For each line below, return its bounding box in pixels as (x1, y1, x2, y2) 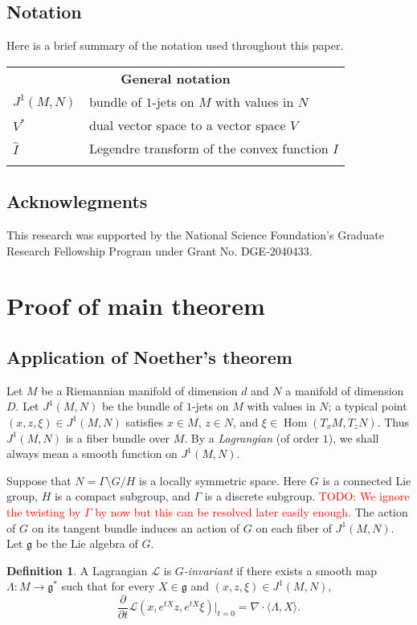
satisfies (125, 413, 164, 430)
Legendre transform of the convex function (88, 138, 329, 157)
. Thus (377, 413, 410, 430)
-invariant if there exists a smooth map (183, 562, 378, 578)
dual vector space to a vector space (88, 115, 286, 134)
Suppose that (6, 472, 72, 488)
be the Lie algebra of (35, 535, 138, 552)
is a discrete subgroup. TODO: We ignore (204, 488, 410, 504)
